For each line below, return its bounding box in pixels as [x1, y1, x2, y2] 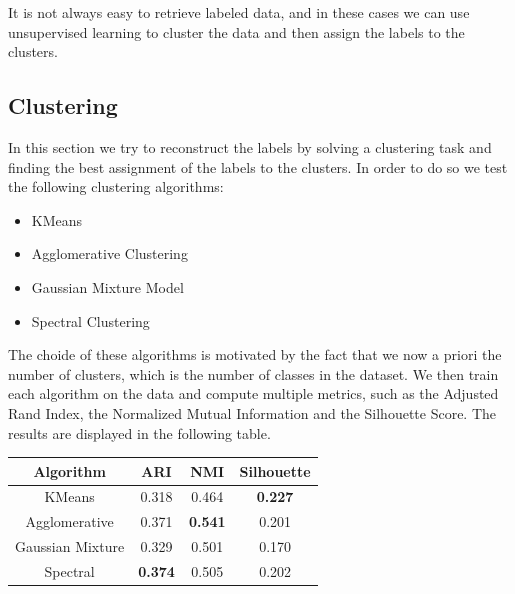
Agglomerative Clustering [31, 243, 188, 264]
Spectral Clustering [31, 310, 150, 331]
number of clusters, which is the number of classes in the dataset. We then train [8, 363, 499, 384]
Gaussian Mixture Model [31, 276, 184, 297]
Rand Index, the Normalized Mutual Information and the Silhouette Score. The [8, 402, 497, 423]
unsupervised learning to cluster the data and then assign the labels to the [8, 21, 465, 42]
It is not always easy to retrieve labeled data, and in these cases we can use [8, 2, 470, 22]
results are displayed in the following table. [8, 422, 271, 443]
